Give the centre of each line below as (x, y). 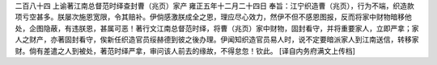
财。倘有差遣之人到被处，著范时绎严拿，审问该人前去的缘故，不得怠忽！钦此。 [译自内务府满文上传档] (185, 51)
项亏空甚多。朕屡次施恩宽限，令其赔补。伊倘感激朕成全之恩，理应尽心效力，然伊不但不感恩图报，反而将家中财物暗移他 (213, 17)
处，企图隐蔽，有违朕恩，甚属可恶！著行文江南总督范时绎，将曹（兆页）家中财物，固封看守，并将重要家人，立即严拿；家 (217, 28)
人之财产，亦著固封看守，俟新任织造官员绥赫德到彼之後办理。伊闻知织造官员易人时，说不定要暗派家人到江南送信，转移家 (217, 39)
